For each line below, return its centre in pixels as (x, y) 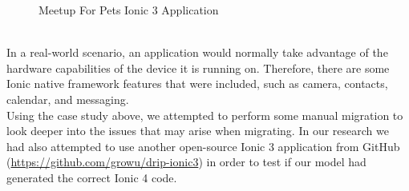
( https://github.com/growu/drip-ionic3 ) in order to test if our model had (186, 162)
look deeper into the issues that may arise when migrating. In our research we (198, 131)
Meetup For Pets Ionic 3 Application (129, 10)
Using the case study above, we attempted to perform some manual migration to (205, 115)
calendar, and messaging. (68, 99)
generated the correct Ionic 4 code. (92, 177)
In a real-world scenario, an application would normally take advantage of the (197, 52)
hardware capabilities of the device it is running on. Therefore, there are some (198, 68)
